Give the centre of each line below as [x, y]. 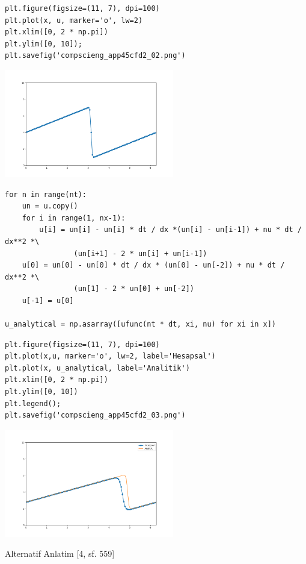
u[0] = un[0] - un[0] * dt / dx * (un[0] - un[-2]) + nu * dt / [153, 265]
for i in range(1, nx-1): [74, 218]
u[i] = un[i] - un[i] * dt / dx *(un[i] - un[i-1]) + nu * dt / [170, 230]
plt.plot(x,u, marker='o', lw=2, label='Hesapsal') [110, 356]
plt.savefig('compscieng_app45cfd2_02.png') [95, 56]
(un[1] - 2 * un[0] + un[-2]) [134, 289]
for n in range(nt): [46, 194]
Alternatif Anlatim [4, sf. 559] [60, 553]
